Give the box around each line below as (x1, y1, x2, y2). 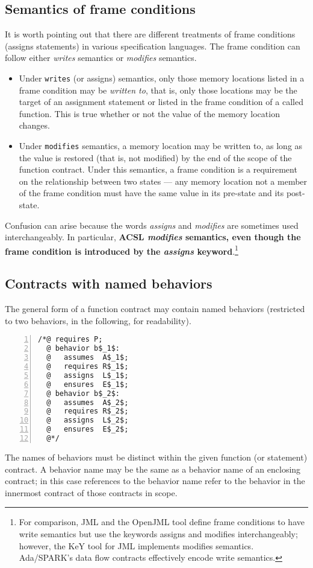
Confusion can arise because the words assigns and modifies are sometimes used (5, 219, 299, 231)
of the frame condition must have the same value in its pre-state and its (19, 187, 284, 199)
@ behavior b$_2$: (46, 389, 120, 398)
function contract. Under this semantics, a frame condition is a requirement (19, 163, 297, 176)
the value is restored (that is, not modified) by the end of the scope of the (19, 151, 292, 164)
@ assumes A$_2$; (46, 398, 129, 407)
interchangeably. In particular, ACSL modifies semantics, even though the (5, 231, 301, 243)
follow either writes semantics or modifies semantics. (5, 51, 197, 64)
